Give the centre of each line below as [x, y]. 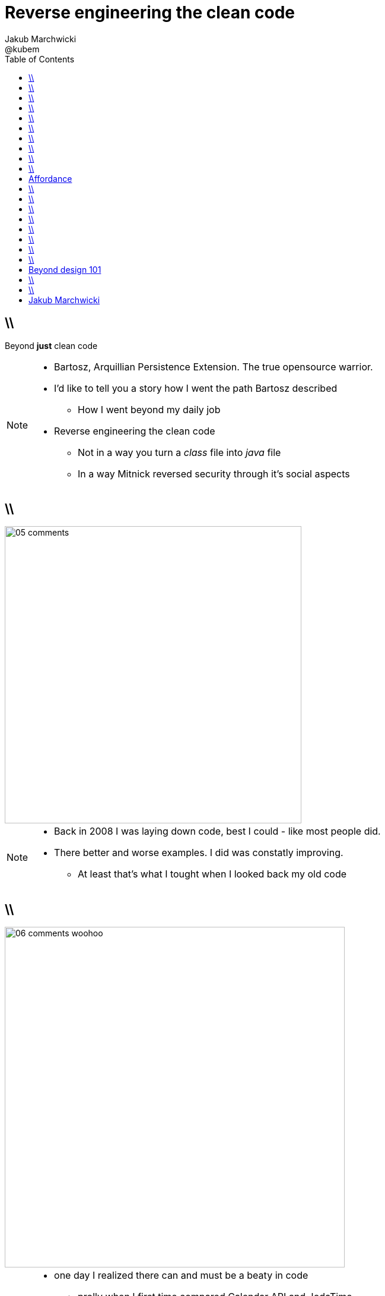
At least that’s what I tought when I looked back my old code [212, 874]
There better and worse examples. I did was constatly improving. [199, 853]
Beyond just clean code [51, 345]
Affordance [50, 178]
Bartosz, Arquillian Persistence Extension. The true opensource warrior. [214, 367]
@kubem [22, 49]
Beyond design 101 [65, 269]
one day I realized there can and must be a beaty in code [181, 1275]
